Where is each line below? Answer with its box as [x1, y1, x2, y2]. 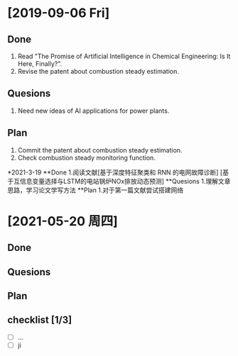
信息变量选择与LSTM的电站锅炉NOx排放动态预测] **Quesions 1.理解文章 [19, 177, 231, 185]
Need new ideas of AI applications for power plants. [17, 106, 170, 115]
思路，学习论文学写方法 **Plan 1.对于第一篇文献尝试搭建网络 [7, 186, 184, 194]
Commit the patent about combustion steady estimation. [17, 145, 183, 154]
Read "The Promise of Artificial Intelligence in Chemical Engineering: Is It [17, 52, 231, 60]
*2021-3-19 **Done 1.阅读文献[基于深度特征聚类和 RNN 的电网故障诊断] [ [7, 168, 223, 177]
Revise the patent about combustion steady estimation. [17, 67, 180, 75]
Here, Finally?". [17, 60, 63, 68]
